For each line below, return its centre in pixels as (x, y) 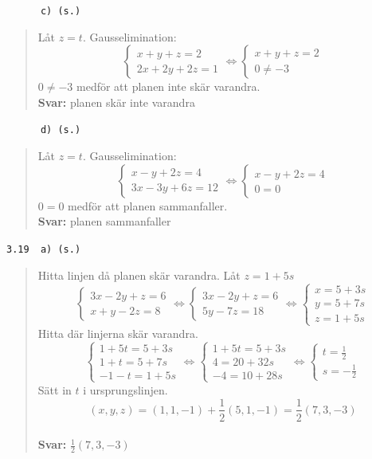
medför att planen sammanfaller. (148, 205)
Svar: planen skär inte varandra (116, 102)
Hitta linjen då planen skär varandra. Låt (139, 275)
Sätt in (55, 389)
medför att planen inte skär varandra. (168, 86)
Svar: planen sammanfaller (104, 221)
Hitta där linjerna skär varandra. (118, 333)
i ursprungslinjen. (125, 389)
